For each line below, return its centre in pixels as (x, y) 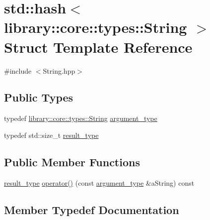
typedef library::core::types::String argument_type (81, 118)
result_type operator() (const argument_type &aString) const (99, 182)
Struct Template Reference (98, 47)
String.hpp (59, 70)
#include (18, 70)
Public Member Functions (72, 162)
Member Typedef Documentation (92, 209)
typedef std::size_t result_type (51, 135)
